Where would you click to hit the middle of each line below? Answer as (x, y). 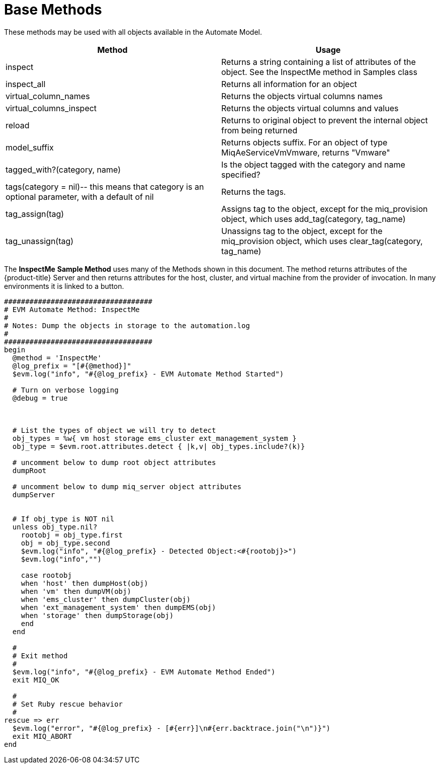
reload (18, 125)
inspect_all (26, 84)
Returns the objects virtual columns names (302, 96)
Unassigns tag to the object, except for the (302, 231)
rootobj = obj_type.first (72, 535)
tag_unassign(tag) (40, 241)
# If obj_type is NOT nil (63, 519)
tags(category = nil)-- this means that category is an (105, 186)
